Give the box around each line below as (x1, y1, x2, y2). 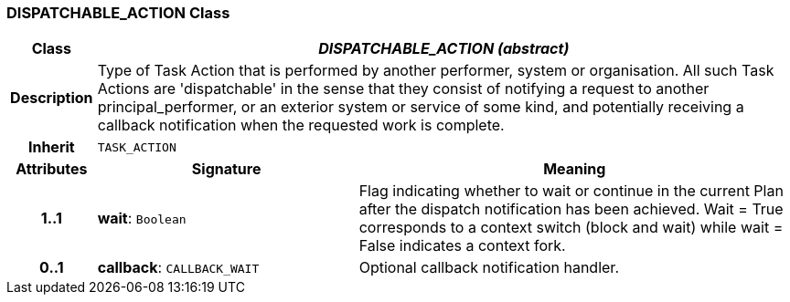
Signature (191, 160, 262, 179)
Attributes (16, 160, 88, 179)
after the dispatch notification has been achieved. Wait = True (358, 200, 784, 219)
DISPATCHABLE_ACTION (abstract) (318, 39, 570, 58)
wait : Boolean (97, 209, 187, 228)
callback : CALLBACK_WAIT (97, 258, 260, 277)
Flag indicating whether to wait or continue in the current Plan (358, 182, 784, 201)
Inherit (27, 138, 75, 157)
